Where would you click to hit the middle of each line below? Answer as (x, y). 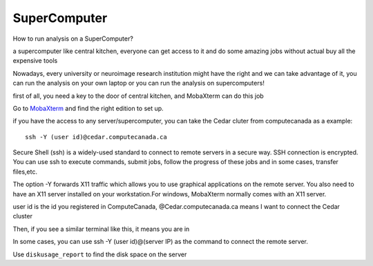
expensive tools (35, 61)
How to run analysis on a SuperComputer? (73, 39)
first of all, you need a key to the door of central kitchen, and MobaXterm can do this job (138, 96)
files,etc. (25, 172)
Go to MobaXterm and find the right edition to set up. (88, 108)
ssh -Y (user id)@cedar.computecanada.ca (96, 137)
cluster (22, 216)
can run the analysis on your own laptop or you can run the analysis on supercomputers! (139, 83)
